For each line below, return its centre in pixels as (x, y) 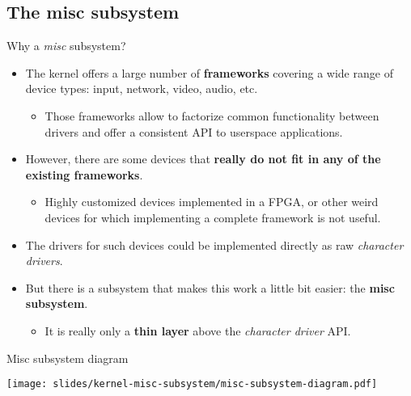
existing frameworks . (84, 174)
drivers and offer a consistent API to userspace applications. (194, 131)
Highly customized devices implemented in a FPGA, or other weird (212, 202)
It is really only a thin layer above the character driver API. (198, 330)
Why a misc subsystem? (66, 46)
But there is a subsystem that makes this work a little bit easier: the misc (210, 287)
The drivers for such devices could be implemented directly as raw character (214, 244)
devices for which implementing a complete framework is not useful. (213, 217)
